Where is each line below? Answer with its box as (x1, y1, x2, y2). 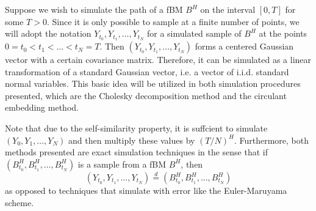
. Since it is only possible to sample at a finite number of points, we (46, 15, 300, 28)
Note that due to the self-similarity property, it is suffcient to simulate (5, 122, 268, 135)
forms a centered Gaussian (195, 40, 294, 53)
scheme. (5, 196, 34, 209)
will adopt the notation (5, 27, 92, 40)
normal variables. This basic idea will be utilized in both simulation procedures (5, 77, 301, 90)
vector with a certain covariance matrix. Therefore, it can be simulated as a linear (5, 53, 312, 66)
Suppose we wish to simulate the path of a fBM (5, 3, 183, 15)
